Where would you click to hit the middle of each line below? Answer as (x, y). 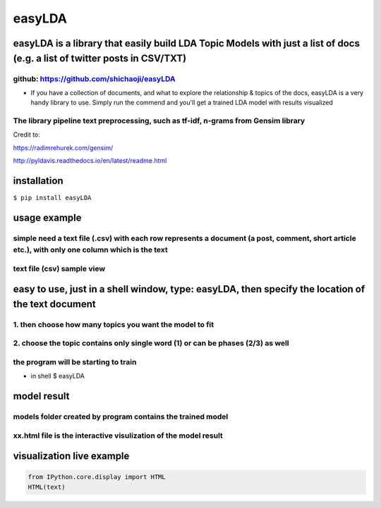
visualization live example (71, 456)
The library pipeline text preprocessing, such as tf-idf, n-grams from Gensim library (159, 121)
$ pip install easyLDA (52, 198)
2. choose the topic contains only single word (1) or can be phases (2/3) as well (151, 343)
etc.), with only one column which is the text (91, 250)
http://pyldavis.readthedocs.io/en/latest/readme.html (90, 161)
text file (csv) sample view (59, 268)
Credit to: (26, 135)
